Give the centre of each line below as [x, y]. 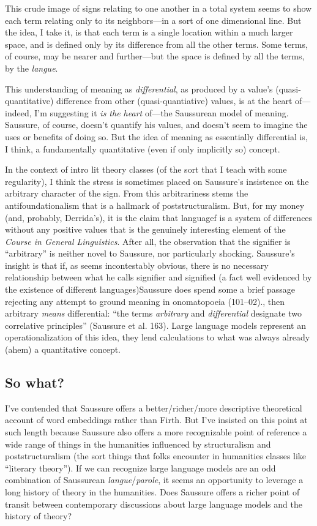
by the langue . [32, 68]
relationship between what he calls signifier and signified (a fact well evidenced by [158, 277]
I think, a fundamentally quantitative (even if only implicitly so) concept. [143, 148]
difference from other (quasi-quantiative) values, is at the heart [174, 101]
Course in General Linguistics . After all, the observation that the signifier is [148, 241]
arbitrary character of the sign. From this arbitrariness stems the [127, 193]
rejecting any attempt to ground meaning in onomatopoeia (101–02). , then [145, 301]
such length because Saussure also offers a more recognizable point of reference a [156, 432]
